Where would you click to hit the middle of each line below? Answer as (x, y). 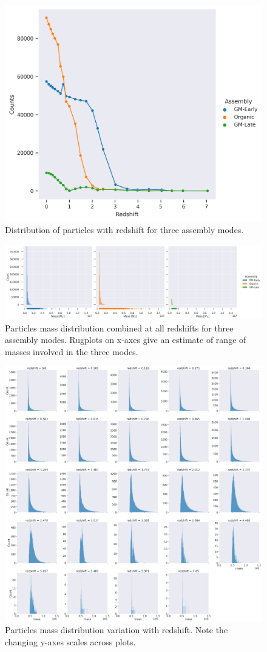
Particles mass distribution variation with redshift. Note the (117, 630)
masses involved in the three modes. (72, 351)
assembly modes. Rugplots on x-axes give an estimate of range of (126, 340)
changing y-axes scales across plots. (70, 641)
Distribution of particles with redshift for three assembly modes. (124, 230)
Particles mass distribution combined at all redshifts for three (119, 328)
